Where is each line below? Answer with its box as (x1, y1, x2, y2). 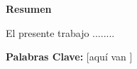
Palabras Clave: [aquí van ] (6, 49, 133, 64)
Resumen (6, 1, 52, 16)
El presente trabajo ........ (6, 25, 115, 40)
